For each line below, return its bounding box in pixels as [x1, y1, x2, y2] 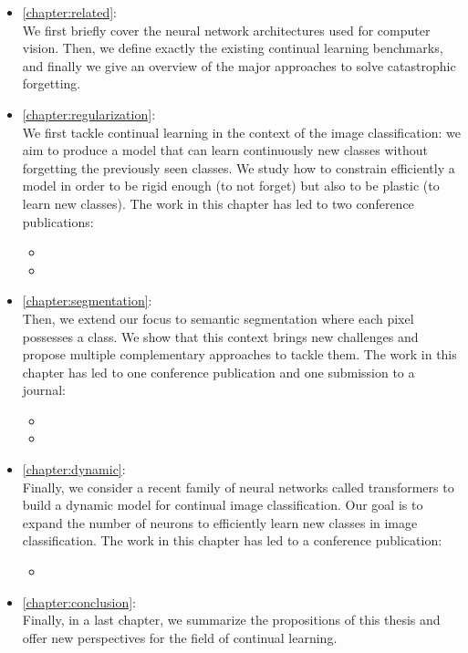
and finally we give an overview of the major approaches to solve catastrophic [22, 56, 456, 75]
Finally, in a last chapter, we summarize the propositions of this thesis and [22, 610, 441, 629]
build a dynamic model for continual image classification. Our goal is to [22, 495, 423, 514]
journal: [22, 380, 66, 399]
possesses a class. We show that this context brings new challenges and [22, 326, 419, 346]
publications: [22, 212, 94, 231]
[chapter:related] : [22, 3, 117, 21]
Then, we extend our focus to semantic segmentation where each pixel [22, 308, 414, 327]
